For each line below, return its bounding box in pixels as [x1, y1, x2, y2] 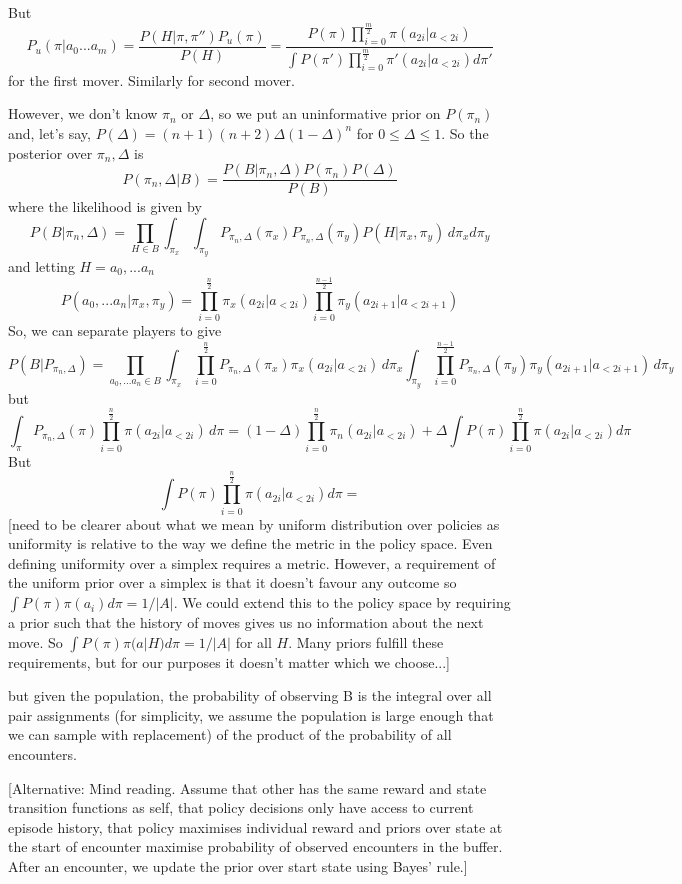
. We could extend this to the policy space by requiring [173, 592, 511, 613]
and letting [8, 256, 75, 277]
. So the [441, 122, 489, 143]
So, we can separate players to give [8, 319, 222, 340]
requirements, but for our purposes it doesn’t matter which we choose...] [8, 651, 451, 672]
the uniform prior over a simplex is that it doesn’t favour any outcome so [8, 572, 457, 593]
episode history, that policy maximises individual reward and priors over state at [8, 816, 503, 837]
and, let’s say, [8, 122, 91, 143]
